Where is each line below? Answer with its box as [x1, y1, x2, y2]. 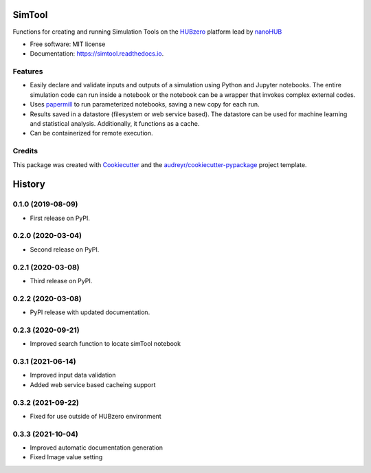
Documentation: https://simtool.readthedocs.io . [30, 49, 164, 58]
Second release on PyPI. [30, 245, 100, 254]
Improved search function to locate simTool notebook [30, 340, 181, 348]
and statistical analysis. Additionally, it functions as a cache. [30, 120, 200, 127]
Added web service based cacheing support [30, 380, 156, 388]
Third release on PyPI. [30, 276, 93, 285]
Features [12, 67, 43, 76]
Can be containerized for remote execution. [30, 129, 154, 137]
